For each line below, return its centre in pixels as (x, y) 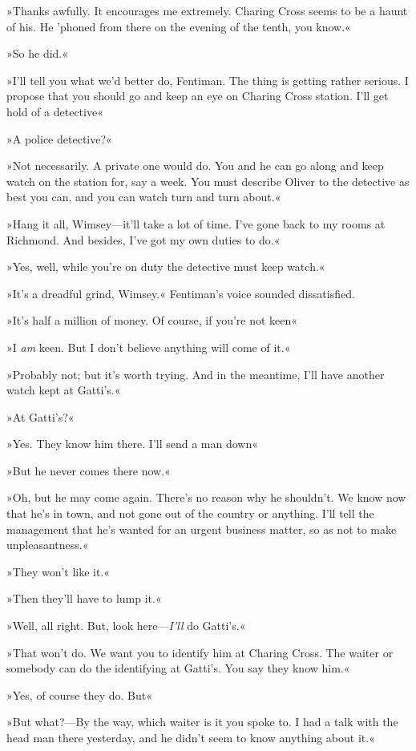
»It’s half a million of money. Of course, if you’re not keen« (152, 320)
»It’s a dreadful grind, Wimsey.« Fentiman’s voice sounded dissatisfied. (181, 293)
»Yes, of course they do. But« (79, 694)
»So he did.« (38, 53)
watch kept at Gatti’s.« (64, 390)
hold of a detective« (55, 111)
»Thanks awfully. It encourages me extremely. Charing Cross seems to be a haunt (207, 10)
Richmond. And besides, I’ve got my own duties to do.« (143, 239)
